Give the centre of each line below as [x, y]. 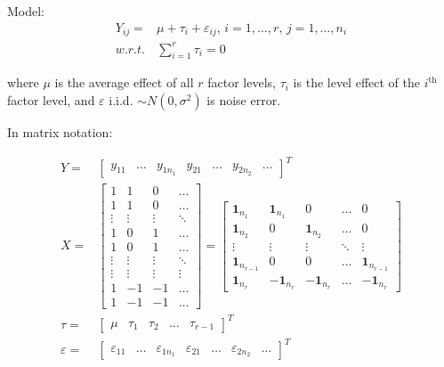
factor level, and [51, 100]
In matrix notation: [60, 132]
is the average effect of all [124, 82]
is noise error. [244, 100]
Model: [26, 11]
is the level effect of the [356, 82]
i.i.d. [121, 100]
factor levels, [242, 82]
